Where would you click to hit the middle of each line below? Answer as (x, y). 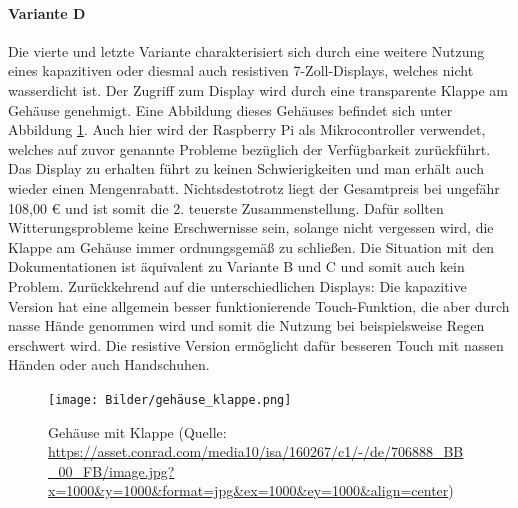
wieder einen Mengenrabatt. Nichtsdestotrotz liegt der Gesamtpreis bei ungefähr (254, 187)
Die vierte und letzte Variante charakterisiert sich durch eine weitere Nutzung (246, 50)
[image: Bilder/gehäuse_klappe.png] (170, 399)
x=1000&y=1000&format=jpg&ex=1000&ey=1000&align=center (248, 490)
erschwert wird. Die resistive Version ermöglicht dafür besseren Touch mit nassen (256, 344)
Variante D (47, 12)
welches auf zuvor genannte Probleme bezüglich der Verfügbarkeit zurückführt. (249, 148)
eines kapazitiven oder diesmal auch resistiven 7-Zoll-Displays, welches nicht (241, 70)
